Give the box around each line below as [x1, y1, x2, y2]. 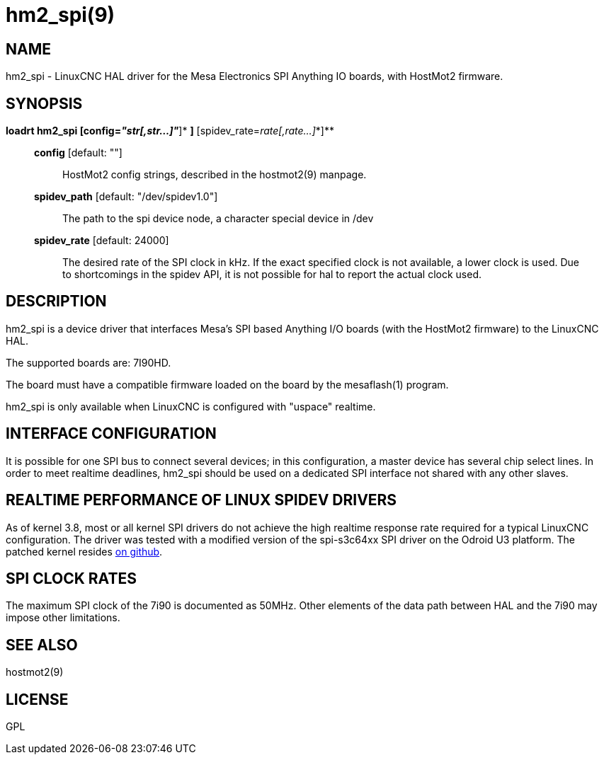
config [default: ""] [34, 146, 122, 159]
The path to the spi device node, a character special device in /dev [62, 212, 374, 225]
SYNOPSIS [6, 94, 83, 113]
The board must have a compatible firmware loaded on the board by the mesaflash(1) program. [6, 378, 449, 391]
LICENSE [6, 690, 69, 708]
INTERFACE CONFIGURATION [6, 425, 217, 443]
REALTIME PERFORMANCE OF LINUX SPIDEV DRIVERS [6, 491, 397, 509]
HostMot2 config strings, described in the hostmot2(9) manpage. [62, 168, 367, 181]
